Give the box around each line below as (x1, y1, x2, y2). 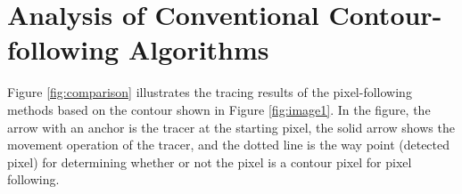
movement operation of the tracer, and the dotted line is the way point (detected (7, 135, 450, 154)
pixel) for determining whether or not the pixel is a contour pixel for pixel (7, 152, 412, 171)
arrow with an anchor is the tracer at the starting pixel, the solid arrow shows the (7, 117, 455, 136)
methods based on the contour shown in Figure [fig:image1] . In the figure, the (7, 100, 431, 118)
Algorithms (128, 31, 269, 68)
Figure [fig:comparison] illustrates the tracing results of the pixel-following (7, 83, 412, 101)
